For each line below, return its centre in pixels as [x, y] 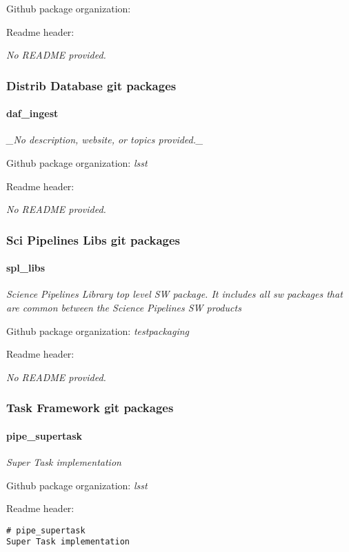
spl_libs [26, 268]
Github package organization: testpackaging [98, 330]
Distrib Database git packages [91, 85]
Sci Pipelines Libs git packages [93, 239]
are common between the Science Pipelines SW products [124, 308]
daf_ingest [32, 113]
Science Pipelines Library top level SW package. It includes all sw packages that [174, 294]
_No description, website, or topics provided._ [105, 140]
